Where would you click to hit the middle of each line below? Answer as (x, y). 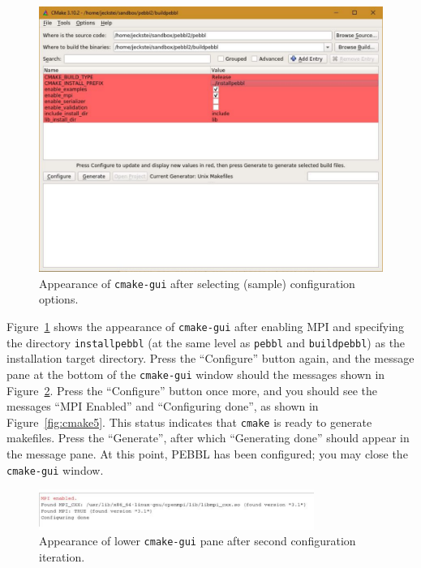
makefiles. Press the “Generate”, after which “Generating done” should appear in (208, 438)
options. (59, 299)
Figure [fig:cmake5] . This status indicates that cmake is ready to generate (189, 422)
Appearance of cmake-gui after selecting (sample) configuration (197, 283)
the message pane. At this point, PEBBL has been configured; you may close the (207, 453)
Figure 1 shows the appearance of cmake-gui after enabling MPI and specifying (205, 326)
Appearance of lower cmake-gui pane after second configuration (198, 541)
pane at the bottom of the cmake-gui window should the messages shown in (196, 374)
